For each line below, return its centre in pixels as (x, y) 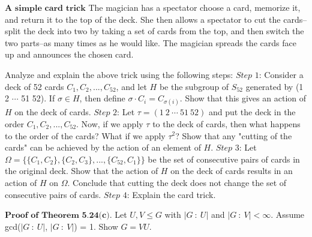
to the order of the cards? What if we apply (85, 135)
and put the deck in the (252, 112)
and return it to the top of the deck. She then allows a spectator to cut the (143, 19)
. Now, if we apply (110, 123)
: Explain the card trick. (171, 194)
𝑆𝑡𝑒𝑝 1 (247, 75)
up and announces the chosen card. (69, 54)
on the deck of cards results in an (232, 171)
